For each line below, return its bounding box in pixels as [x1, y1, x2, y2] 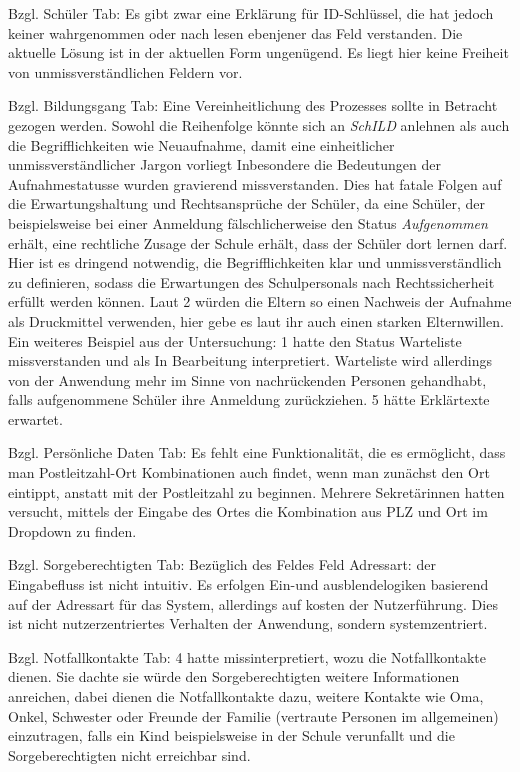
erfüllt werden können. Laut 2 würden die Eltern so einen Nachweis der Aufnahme [8, 291, 512, 312]
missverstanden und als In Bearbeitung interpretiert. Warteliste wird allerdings [8, 350, 493, 371]
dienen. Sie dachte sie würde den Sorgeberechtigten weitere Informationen [8, 666, 460, 687]
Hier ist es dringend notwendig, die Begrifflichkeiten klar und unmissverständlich [8, 252, 502, 273]
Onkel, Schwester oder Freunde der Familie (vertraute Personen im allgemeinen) [8, 705, 499, 726]
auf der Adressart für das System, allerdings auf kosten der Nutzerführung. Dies [8, 593, 498, 614]
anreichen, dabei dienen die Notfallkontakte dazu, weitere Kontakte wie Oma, [8, 686, 484, 706]
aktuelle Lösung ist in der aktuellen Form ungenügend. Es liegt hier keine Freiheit [8, 42, 509, 63]
